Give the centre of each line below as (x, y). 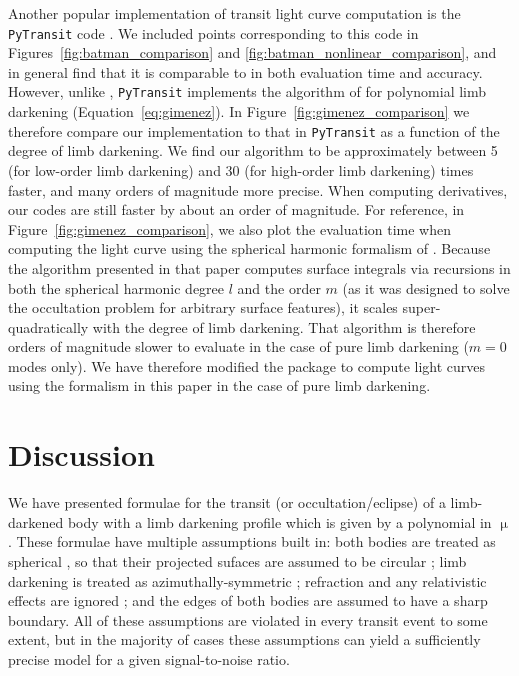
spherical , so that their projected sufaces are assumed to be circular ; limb (237, 560)
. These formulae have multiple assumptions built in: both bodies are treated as (252, 541)
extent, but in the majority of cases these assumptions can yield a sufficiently (244, 639)
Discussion (81, 454)
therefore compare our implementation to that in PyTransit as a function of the (254, 130)
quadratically (48, 326)
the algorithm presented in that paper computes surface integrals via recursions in (259, 267)
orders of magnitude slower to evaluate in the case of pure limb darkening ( (238, 346)
